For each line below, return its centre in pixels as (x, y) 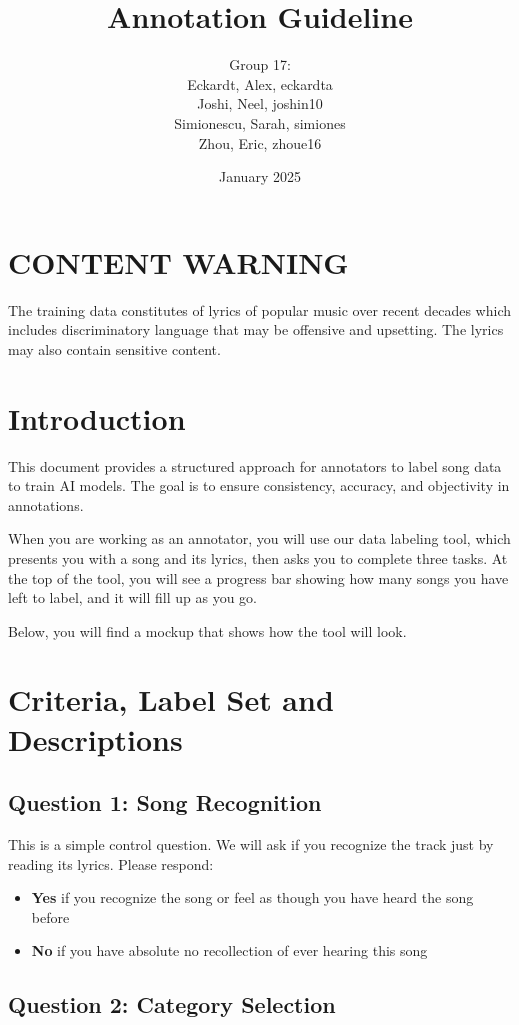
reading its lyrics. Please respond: (111, 863)
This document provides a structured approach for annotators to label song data (255, 465)
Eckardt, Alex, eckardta (260, 83)
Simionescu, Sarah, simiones (260, 122)
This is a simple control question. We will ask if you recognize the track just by (251, 844)
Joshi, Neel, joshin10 (260, 103)
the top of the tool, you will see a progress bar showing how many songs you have (258, 577)
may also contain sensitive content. (114, 348)
